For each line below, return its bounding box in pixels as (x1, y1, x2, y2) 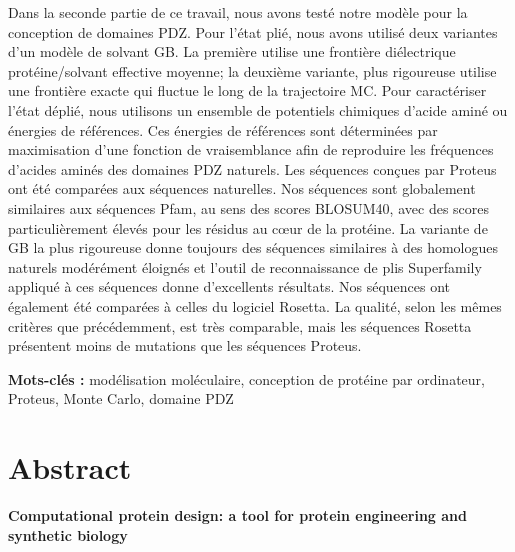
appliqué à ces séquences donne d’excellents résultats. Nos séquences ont (8, 276, 451, 297)
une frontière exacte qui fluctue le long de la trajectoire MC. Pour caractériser (8, 80, 487, 101)
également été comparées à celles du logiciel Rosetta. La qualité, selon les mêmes (8, 295, 502, 316)
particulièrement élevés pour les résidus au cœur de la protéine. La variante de (8, 217, 488, 238)
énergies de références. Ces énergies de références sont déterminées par (8, 119, 438, 140)
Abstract (8, 447, 132, 488)
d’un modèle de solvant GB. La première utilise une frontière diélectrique (8, 41, 456, 62)
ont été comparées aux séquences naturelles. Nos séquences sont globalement (8, 178, 476, 199)
